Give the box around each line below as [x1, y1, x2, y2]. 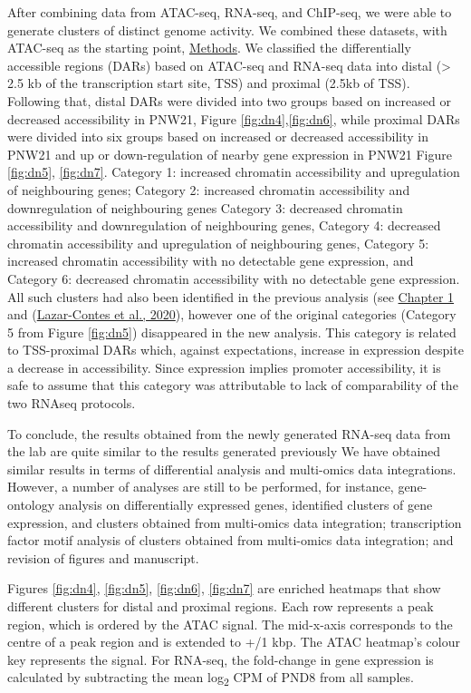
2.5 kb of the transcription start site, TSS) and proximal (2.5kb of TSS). [7, 73, 410, 93]
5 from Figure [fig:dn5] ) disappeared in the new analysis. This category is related [7, 322, 457, 341]
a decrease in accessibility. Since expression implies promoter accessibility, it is [7, 357, 441, 376]
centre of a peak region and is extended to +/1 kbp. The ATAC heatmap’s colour [7, 632, 460, 651]
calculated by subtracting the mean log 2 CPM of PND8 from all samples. [7, 668, 414, 689]
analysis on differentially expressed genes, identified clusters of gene [58, 495, 433, 514]
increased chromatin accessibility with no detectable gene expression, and [7, 251, 414, 270]
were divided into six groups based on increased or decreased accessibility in [7, 127, 429, 146]
